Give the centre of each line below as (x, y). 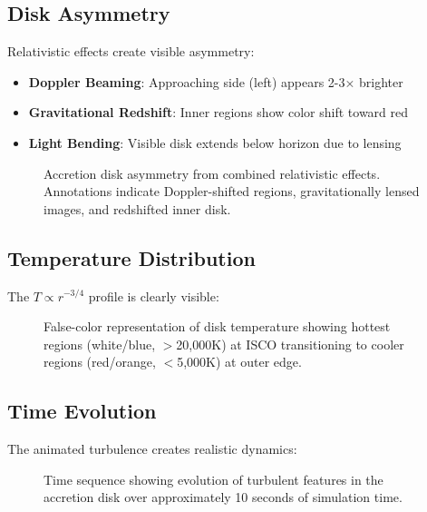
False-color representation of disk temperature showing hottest (217, 326)
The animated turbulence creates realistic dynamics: (152, 449)
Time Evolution (82, 411)
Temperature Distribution (131, 257)
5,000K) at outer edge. (239, 362)
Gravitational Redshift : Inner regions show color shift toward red (218, 112)
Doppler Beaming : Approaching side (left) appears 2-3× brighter (216, 81)
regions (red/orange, (100, 362)
